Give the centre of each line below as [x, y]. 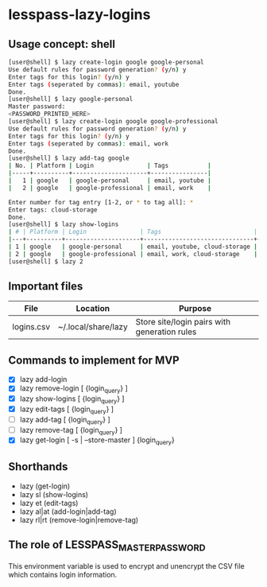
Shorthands [38, 467]
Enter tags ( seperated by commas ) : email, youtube [94, 84]
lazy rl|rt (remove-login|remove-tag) [79, 519]
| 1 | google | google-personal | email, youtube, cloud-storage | [133, 247]
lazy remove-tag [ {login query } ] [71, 431]
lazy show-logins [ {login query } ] [72, 399]
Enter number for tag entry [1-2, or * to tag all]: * [101, 202]
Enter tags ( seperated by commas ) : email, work [89, 144]
